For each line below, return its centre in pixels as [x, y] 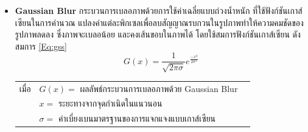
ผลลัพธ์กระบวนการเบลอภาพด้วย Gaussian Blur [159, 88]
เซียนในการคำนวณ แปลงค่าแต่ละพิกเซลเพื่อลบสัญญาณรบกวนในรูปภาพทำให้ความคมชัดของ [159, 22]
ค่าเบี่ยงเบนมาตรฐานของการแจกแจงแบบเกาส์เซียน [137, 118]
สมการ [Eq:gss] [41, 46]
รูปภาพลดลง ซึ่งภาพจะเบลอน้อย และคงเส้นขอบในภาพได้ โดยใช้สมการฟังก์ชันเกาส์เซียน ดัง [158, 34]
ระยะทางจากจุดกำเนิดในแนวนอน [110, 103]
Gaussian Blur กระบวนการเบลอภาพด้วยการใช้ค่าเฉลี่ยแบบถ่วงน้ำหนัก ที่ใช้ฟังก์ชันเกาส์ [159, 10]
